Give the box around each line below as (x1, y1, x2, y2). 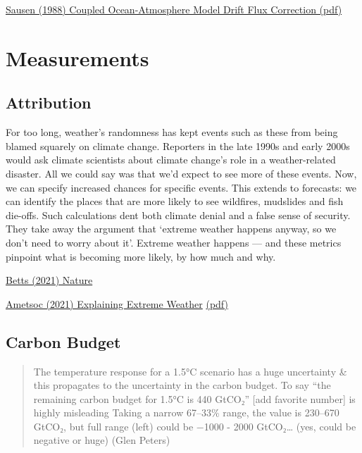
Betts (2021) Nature (6, 273, 93, 287)
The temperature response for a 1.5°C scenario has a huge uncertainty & (33, 364, 347, 378)
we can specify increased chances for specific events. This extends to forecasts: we (6, 180, 357, 194)
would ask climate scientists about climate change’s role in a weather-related (6, 152, 336, 167)
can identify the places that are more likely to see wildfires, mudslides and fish (6, 194, 344, 209)
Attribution (6, 92, 92, 113)
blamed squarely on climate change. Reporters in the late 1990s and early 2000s (6, 138, 350, 153)
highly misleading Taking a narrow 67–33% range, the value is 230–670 (33, 405, 339, 420)
